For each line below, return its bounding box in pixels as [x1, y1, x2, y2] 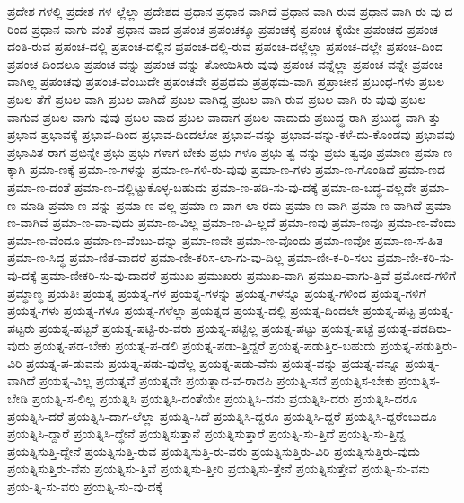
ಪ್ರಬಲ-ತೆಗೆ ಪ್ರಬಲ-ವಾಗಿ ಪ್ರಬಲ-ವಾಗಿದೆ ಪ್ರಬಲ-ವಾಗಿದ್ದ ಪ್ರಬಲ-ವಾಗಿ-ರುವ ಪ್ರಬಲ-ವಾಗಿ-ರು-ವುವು [7, 89, 397, 108]
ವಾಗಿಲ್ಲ [7, 72, 37, 91]
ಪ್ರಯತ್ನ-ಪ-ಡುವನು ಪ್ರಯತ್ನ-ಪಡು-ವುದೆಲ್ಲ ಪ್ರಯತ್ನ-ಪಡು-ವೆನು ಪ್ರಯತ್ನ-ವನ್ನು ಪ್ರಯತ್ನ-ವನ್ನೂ [26, 353, 401, 372]
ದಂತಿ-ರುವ [7, 37, 51, 56]
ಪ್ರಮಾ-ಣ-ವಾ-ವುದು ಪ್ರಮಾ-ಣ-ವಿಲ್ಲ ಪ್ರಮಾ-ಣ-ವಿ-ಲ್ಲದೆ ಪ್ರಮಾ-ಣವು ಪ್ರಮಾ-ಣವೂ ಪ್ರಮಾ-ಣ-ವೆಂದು [52, 213, 456, 232]
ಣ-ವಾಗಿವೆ [7, 213, 48, 232]
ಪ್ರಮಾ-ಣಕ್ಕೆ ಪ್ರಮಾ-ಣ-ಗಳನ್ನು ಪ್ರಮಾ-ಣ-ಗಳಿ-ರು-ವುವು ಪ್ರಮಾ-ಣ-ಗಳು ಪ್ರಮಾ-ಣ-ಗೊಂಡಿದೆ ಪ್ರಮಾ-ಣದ [29, 160, 445, 179]
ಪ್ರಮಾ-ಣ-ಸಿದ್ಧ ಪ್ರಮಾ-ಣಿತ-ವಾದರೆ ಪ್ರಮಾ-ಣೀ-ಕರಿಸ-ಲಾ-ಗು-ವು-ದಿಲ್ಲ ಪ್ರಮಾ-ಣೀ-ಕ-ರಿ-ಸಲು [7, 248, 373, 267]
